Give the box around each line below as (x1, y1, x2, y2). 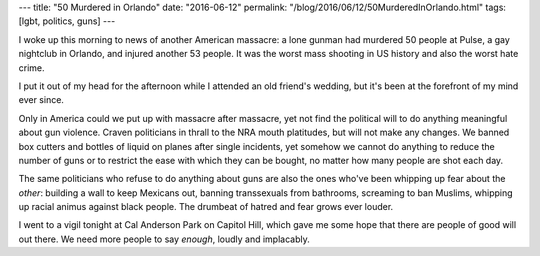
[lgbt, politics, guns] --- (18, 15, 116, 27)
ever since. (18, 94, 65, 106)
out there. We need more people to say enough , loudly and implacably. (18, 233, 310, 245)
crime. (18, 61, 45, 74)
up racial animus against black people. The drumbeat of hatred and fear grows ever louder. (18, 201, 394, 213)
